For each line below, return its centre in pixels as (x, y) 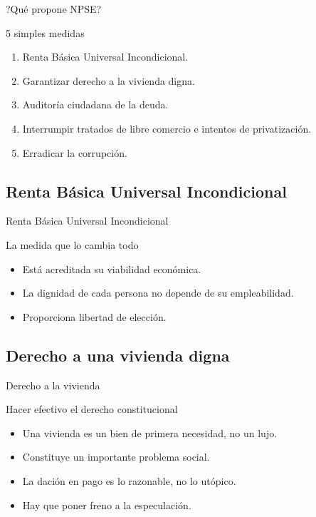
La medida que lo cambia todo (72, 244)
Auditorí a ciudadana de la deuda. (95, 104)
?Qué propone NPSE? (54, 9)
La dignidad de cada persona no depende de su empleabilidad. (158, 293)
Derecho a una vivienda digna (118, 355)
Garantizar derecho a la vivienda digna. (109, 80)
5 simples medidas (45, 32)
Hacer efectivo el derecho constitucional (92, 409)
